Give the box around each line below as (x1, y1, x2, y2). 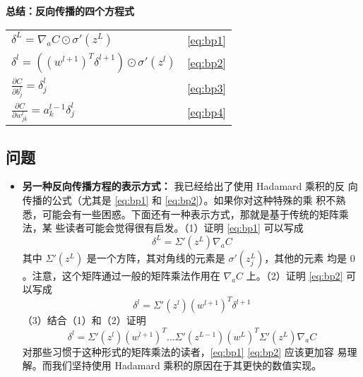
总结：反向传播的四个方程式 (6, 4, 134, 18)
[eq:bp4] (187, 104, 226, 121)
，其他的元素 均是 (264, 250, 347, 265)
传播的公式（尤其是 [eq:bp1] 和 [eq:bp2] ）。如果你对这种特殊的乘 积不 (22, 193, 336, 208)
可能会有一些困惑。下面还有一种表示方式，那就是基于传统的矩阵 (42, 206, 339, 221)
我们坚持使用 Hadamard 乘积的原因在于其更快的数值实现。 (52, 358, 322, 373)
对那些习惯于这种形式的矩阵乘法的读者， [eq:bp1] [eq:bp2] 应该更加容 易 (22, 344, 347, 359)
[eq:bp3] (187, 79, 226, 96)
